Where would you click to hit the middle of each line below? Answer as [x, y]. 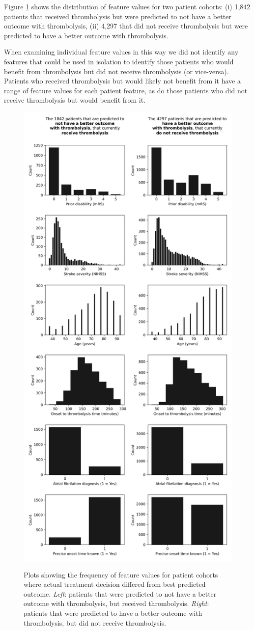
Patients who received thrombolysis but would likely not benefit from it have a [122, 81]
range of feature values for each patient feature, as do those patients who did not [126, 90]
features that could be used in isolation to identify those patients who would [119, 61]
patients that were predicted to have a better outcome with [113, 613]
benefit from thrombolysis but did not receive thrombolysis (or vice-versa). [116, 71]
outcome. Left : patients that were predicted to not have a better [120, 593]
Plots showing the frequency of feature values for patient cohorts [121, 574]
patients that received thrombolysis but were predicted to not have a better [118, 16]
